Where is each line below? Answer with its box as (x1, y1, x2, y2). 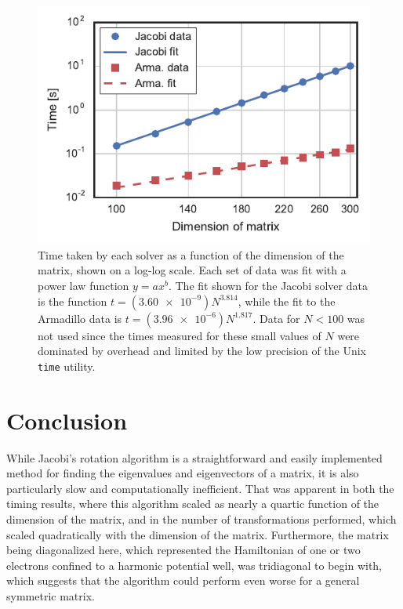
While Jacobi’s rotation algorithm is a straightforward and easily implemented (6, 449, 383, 466)
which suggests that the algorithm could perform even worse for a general (6, 572, 360, 589)
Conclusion (6, 404, 128, 436)
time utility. (38, 357, 96, 374)
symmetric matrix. (6, 587, 95, 604)
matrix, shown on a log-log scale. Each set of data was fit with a (38, 262, 347, 278)
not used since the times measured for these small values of (38, 327, 321, 343)
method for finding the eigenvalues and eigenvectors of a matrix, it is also (6, 465, 359, 481)
